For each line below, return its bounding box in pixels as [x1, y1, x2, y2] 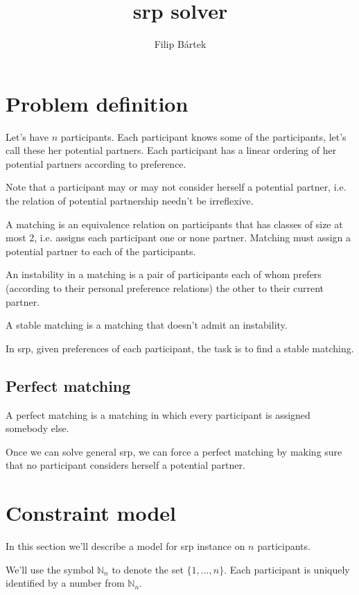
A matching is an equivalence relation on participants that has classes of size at [6, 216, 343, 231]
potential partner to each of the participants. [6, 243, 196, 258]
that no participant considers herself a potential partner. [6, 458, 245, 472]
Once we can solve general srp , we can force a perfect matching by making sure [6, 444, 342, 458]
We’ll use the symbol [6, 562, 94, 576]
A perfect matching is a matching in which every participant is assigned [6, 407, 310, 422]
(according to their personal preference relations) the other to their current [6, 281, 324, 295]
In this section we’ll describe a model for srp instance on [6, 539, 245, 553]
